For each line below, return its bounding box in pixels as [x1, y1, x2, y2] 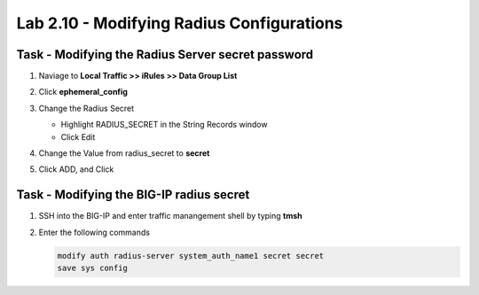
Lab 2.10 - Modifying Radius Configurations [16, 13, 343, 33]
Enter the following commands [38, 227, 151, 237]
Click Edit [60, 131, 96, 142]
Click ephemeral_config [38, 87, 129, 97]
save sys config [57, 263, 129, 274]
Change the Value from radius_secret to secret [38, 148, 210, 159]
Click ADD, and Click [38, 164, 114, 175]
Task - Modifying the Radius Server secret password [16, 47, 314, 62]
